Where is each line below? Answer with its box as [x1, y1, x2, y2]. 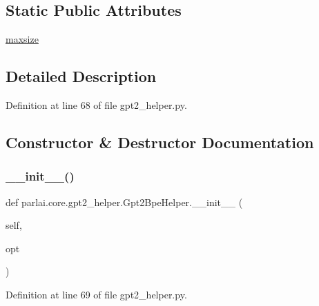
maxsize [6, 32, 39, 46]
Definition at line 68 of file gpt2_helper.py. [6, 98, 187, 112]
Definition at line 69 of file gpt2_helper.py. [6, 287, 187, 301]
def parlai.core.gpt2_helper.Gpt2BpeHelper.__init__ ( [6, 194, 243, 209]
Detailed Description [6, 65, 157, 87]
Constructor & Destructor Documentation [6, 131, 314, 152]
